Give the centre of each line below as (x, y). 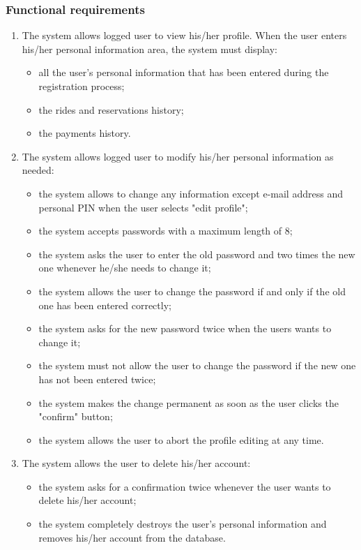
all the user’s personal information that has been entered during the (184, 72)
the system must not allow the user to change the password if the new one (197, 365)
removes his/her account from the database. (132, 537)
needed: (38, 170)
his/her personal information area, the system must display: (149, 49)
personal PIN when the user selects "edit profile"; (143, 207)
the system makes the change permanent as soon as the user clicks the (189, 402)
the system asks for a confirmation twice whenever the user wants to (185, 486)
